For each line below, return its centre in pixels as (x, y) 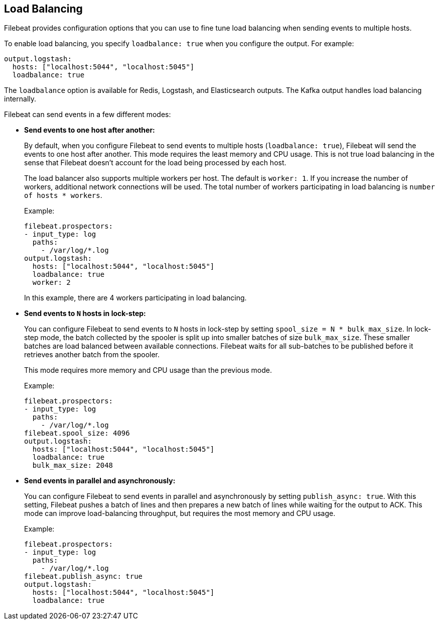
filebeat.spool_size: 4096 (77, 433)
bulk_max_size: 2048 (73, 465)
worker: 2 (51, 283)
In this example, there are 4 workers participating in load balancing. (135, 298)
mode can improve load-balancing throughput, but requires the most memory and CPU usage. (180, 513)
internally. (20, 99)
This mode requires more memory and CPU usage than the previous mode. (148, 370)
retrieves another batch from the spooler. (92, 355)
